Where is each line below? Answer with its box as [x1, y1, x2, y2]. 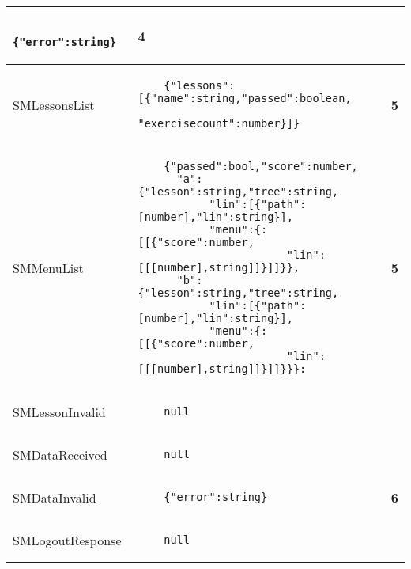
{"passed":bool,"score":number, [164, 160, 358, 173]
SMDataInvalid [13, 487, 96, 506]
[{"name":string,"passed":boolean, [138, 92, 352, 104]
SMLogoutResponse [13, 530, 122, 549]
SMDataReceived [13, 445, 107, 464]
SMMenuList [13, 258, 84, 277]
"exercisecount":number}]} [138, 117, 300, 130]
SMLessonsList [13, 95, 95, 114]
